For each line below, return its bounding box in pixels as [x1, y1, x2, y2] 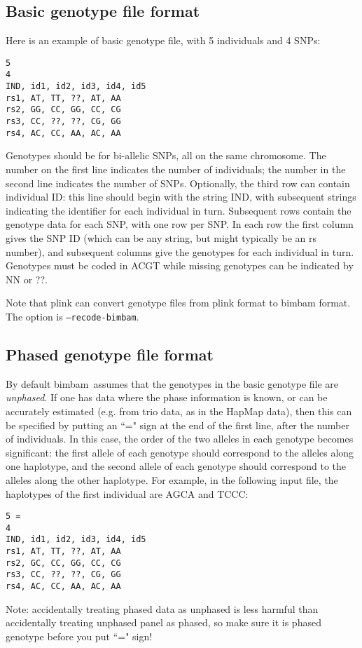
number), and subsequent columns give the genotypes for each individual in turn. [6, 244, 354, 259]
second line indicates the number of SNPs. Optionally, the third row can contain [6, 175, 350, 190]
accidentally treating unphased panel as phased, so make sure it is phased [6, 615, 321, 630]
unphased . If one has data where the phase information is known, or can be [6, 390, 328, 405]
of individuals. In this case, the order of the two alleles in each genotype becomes [6, 431, 354, 446]
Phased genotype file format [6, 343, 214, 365]
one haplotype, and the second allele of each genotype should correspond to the [6, 459, 347, 473]
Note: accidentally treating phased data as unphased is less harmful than [6, 601, 319, 616]
